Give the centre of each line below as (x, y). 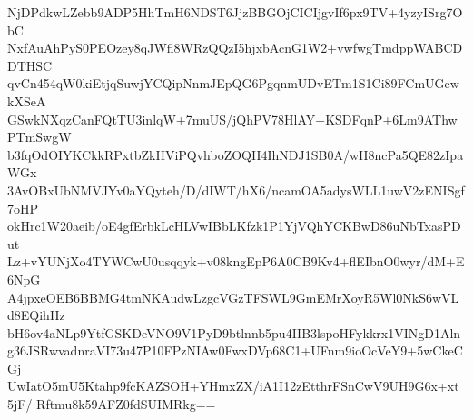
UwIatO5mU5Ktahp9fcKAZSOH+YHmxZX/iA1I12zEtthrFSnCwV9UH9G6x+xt (233, 386)
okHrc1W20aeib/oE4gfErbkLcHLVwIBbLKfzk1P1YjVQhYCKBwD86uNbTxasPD (234, 226)
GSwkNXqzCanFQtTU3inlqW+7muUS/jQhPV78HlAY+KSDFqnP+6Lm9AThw (232, 119)
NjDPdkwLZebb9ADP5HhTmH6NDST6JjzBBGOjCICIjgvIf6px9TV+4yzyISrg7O (235, 12)
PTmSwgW (39, 137)
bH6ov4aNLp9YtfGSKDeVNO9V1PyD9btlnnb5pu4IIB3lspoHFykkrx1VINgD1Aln (234, 332)
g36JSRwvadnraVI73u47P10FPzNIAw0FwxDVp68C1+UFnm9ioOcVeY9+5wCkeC (235, 350)
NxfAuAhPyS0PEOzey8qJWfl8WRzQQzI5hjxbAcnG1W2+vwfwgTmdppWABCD (235, 48)
